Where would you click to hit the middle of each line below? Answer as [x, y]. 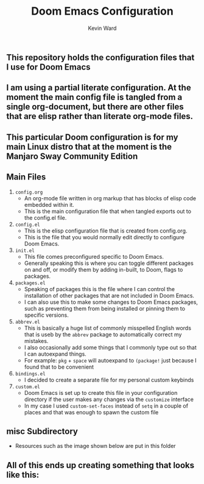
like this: [23, 475]
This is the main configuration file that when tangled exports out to [108, 211]
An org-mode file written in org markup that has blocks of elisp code [110, 198]
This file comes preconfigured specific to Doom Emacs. [94, 256]
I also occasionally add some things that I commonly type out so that [110, 347]
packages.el [30, 283]
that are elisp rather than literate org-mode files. [100, 116]
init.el [25, 251]
